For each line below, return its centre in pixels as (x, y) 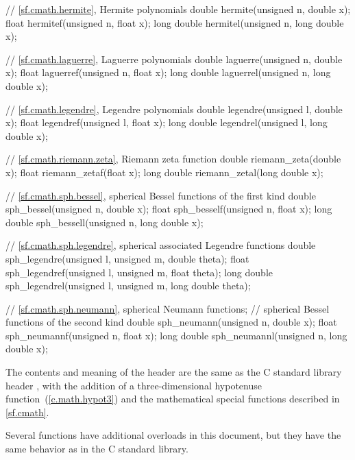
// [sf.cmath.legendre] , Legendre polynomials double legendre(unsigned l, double (174, 109)
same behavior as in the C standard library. (97, 449)
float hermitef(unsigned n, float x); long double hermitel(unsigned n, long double (175, 22)
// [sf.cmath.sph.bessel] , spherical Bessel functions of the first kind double (161, 195)
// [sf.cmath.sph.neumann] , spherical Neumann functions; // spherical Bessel (168, 308)
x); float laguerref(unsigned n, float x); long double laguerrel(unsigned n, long (168, 72)
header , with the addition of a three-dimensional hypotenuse (134, 385)
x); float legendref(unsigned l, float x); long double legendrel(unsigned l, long (167, 122)
